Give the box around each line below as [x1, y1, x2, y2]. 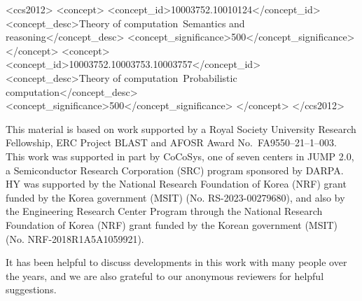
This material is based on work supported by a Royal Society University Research [6, 121, 356, 136]
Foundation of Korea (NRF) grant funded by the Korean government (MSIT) [6, 217, 338, 232]
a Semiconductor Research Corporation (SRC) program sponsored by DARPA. [6, 162, 344, 177]
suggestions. [6, 282, 57, 297]
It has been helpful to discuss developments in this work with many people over [6, 255, 347, 269]
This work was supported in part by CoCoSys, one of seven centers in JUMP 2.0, [6, 148, 354, 163]
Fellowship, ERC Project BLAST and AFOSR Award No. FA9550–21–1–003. [6, 135, 337, 150]
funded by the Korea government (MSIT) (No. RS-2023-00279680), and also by [6, 190, 345, 204]
